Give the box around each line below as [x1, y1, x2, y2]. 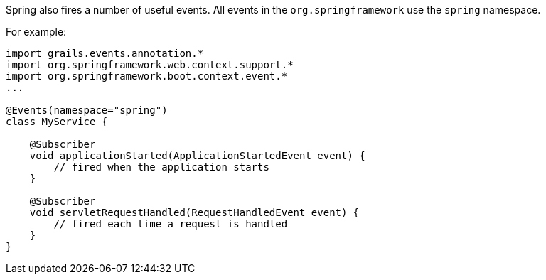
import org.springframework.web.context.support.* [6, 59, 294, 70]
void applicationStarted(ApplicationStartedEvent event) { [29, 150, 365, 161]
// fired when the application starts [53, 161, 269, 173]
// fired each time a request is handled [53, 218, 288, 230]
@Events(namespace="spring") [6, 104, 168, 116]
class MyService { [6, 116, 108, 127]
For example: [6, 26, 67, 38]
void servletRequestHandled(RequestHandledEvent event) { [29, 207, 360, 218]
